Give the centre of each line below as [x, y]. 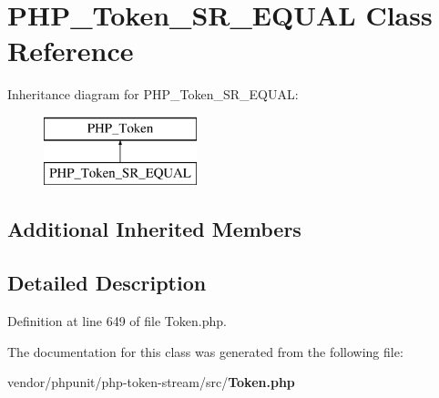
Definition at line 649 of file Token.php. [117, 321]
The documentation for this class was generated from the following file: [205, 351]
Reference [71, 51]
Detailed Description [107, 283]
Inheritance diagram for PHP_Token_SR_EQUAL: [153, 94]
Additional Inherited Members [154, 229]
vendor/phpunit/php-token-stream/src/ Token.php [151, 382]
